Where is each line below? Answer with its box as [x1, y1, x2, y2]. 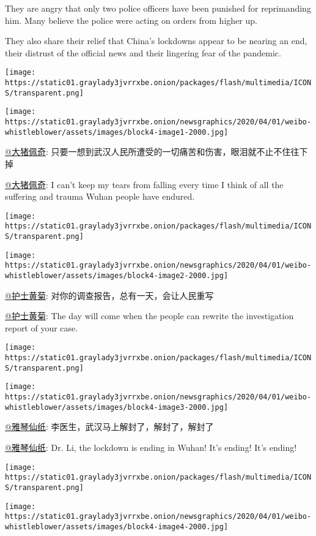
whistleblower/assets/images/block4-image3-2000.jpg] [5, 402, 229, 412]
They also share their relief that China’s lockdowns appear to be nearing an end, [5, 34, 307, 47]
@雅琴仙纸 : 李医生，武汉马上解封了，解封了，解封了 [5, 420, 214, 433]
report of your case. [5, 321, 78, 334]
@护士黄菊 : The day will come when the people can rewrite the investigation [5, 309, 294, 322]
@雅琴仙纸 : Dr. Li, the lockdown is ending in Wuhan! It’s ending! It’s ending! [5, 440, 297, 453]
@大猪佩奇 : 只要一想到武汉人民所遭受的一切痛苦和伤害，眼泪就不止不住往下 [5, 145, 308, 158]
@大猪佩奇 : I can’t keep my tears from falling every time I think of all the [5, 178, 284, 191]
